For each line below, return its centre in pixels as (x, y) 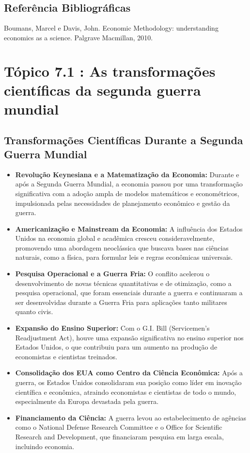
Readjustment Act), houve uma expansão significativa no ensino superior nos (129, 337)
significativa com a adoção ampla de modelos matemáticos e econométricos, (127, 193)
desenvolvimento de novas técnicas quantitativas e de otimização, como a (123, 283)
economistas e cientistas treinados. (66, 356)
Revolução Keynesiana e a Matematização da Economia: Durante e (127, 174)
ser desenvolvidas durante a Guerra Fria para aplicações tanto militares (121, 302)
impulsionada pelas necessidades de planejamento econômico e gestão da (123, 203)
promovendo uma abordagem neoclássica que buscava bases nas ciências (122, 247)
